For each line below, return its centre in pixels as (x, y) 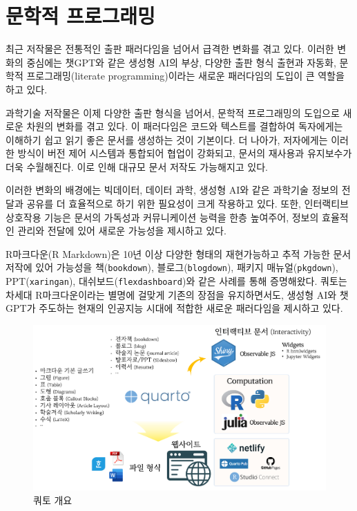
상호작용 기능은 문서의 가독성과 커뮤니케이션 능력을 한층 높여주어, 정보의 (162, 217)
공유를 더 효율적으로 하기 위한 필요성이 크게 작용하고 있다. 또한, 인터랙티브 (187, 204)
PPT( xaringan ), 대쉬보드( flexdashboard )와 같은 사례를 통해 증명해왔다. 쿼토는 (176, 281)
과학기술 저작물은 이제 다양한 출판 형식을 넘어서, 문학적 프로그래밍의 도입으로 (173, 112)
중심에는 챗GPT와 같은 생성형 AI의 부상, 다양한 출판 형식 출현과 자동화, (181, 62)
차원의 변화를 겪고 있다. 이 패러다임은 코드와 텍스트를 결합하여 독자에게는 (185, 126)
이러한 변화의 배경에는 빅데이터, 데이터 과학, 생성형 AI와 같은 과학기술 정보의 (172, 190)
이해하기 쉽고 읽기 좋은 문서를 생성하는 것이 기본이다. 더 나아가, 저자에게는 (167, 139)
